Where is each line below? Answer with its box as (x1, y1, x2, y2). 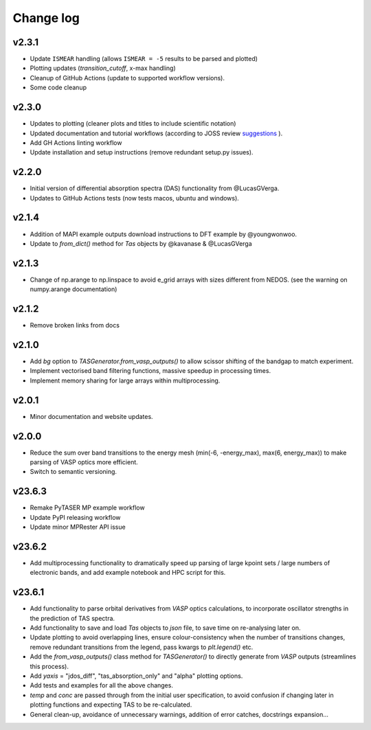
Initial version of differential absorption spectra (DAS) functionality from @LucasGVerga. (30, 184, 280, 192)
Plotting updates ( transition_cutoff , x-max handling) (30, 64, 176, 72)
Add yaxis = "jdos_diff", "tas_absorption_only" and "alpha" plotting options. (30, 672, 243, 680)
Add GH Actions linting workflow (30, 138, 122, 147)
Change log (12, 10, 80, 25)
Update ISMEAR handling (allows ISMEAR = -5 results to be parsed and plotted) (30, 55, 258, 63)
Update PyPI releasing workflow (30, 513, 121, 521)
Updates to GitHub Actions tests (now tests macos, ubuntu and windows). (30, 194, 240, 202)
